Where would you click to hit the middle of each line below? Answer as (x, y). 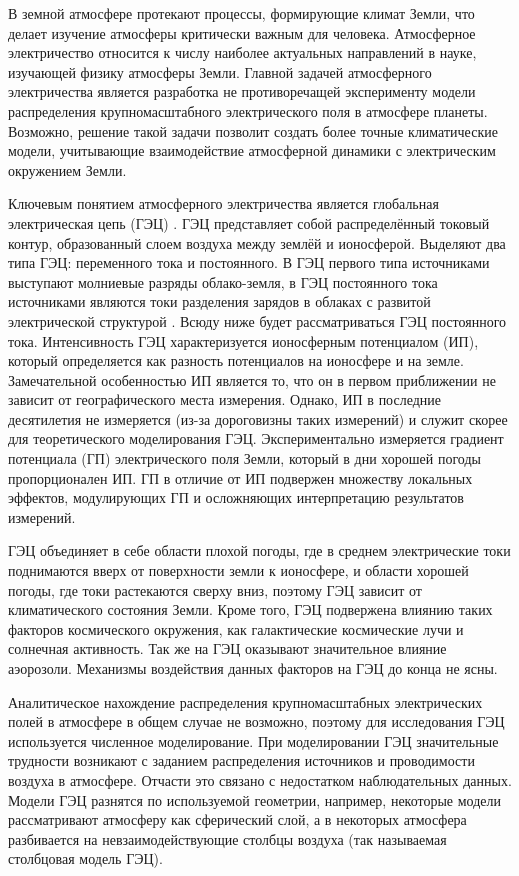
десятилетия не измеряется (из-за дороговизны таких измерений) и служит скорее (258, 418)
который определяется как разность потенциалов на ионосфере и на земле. (236, 360)
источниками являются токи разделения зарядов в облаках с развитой (219, 301)
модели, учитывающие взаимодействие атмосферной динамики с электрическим (252, 150)
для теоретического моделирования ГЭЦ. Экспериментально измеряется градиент (256, 438)
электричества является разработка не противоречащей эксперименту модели (242, 91)
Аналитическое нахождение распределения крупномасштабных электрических (245, 701)
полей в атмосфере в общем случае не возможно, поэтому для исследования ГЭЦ (256, 721)
